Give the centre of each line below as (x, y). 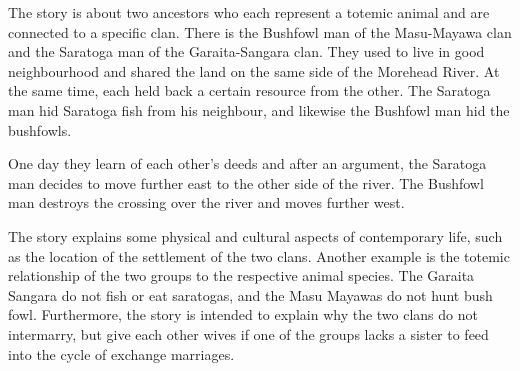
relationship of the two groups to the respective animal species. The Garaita (241, 275)
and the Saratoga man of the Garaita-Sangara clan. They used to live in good (246, 51)
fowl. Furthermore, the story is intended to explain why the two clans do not (243, 314)
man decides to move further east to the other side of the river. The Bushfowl (246, 182)
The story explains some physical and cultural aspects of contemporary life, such (255, 235)
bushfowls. (40, 129)
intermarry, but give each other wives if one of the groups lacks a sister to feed (248, 333)
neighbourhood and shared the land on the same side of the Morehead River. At (254, 70)
